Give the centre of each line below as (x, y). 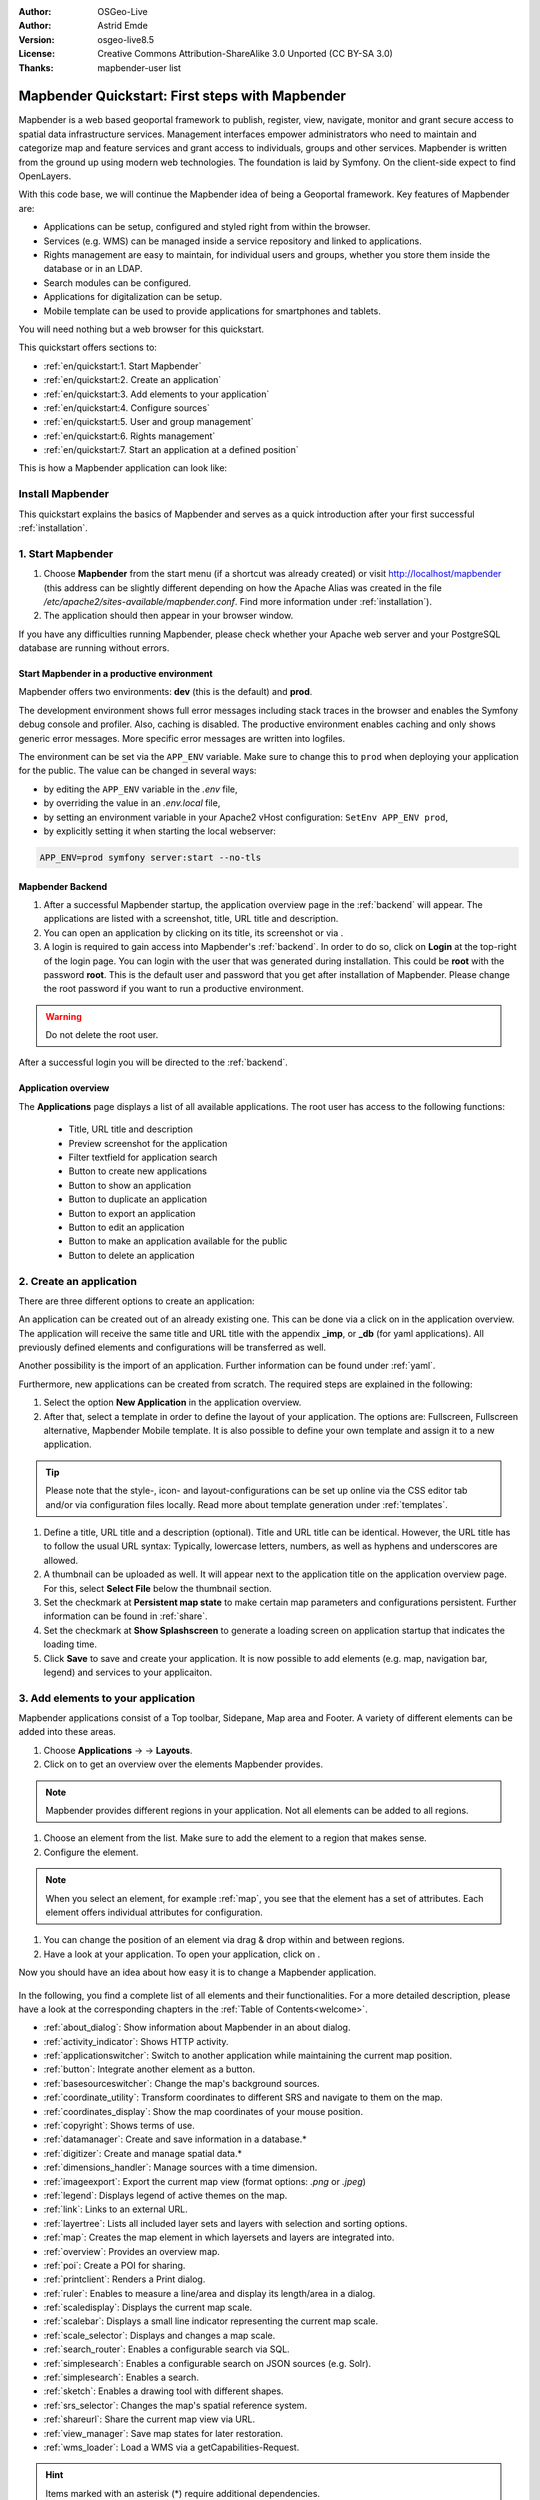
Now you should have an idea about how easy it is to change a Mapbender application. (197, 1972)
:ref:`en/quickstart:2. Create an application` (132, 380)
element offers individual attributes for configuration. (154, 1912)
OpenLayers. (45, 176)
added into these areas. (67, 1732)
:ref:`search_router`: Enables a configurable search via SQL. (166, 2349)
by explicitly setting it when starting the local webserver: (160, 831)
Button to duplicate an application (138, 1199)
